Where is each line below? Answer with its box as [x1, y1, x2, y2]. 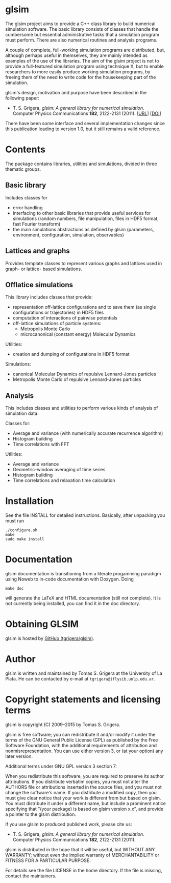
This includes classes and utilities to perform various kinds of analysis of [5, 405, 158, 411]
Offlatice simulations [5, 280, 73, 289]
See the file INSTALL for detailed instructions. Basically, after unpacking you [5, 512, 165, 518]
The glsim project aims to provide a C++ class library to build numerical [5, 21, 156, 27]
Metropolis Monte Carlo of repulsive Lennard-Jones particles [12, 376, 141, 383]
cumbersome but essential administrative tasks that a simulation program [5, 31, 160, 37]
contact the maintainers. [5, 873, 57, 879]
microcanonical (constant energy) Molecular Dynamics [20, 331, 136, 337]
